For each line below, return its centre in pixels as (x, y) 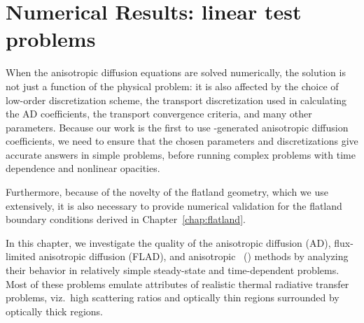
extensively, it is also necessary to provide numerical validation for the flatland (174, 205)
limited (21, 256)
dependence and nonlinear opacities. (83, 168)
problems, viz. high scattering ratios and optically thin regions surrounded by (173, 297)
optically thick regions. (54, 311)
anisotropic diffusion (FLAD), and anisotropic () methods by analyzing (194, 256)
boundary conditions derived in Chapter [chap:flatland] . (126, 219)
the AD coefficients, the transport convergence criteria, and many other (159, 114)
